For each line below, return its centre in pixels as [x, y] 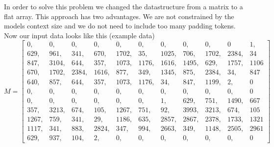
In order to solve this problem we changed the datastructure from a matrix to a [124, 6]
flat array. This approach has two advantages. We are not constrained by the [119, 16]
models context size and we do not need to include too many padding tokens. [120, 26]
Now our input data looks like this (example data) [79, 35]
